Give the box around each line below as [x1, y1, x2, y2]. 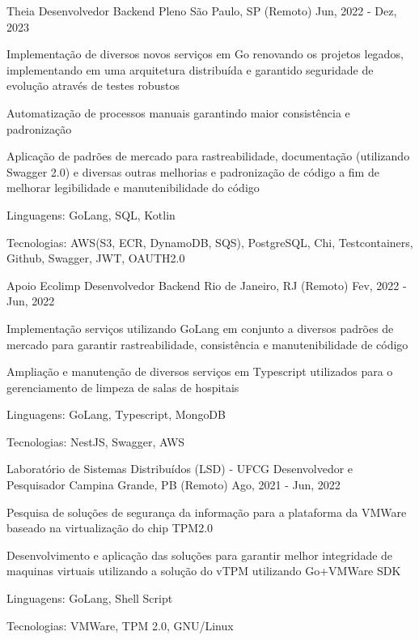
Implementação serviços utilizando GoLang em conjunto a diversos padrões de [6, 319, 394, 336]
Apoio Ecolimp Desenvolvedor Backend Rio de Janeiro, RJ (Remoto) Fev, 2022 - [6, 276, 407, 293]
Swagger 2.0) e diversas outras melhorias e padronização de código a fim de [6, 163, 379, 180]
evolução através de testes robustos [6, 77, 180, 94]
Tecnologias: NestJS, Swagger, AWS [6, 433, 185, 450]
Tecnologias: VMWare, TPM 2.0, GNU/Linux [6, 617, 234, 634]
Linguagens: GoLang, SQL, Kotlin [6, 206, 176, 223]
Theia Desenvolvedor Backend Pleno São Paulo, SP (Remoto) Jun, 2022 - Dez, [6, 2, 397, 19]
